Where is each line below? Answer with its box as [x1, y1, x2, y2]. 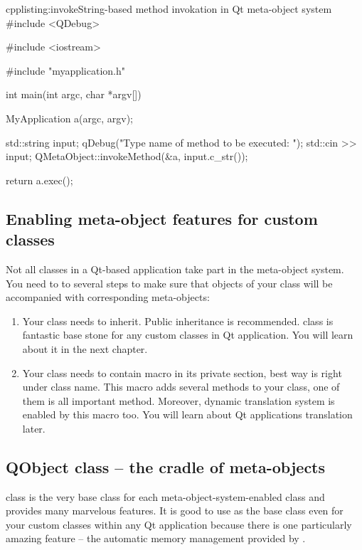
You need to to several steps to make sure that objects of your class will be [6, 275, 333, 290]
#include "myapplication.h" [6, 63, 125, 78]
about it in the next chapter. [22, 341, 148, 356]
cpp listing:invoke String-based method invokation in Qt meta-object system [6, 1, 332, 16]
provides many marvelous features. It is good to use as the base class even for [6, 503, 344, 518]
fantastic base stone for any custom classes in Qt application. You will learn [22, 327, 353, 342]
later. [22, 421, 46, 435]
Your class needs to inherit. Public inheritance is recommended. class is [22, 313, 334, 328]
